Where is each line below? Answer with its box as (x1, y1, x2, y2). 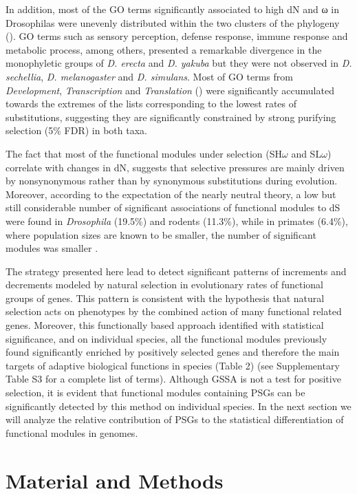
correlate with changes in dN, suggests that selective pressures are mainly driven (6, 160, 345, 174)
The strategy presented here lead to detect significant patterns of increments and (6, 264, 347, 278)
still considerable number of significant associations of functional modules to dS (6, 200, 340, 215)
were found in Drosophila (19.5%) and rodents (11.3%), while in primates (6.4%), (6, 213, 348, 228)
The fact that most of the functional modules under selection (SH (6, 146, 282, 160)
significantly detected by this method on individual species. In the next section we (6, 398, 351, 413)
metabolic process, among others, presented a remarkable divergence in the (6, 42, 322, 56)
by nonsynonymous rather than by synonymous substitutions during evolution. (6, 173, 338, 188)
